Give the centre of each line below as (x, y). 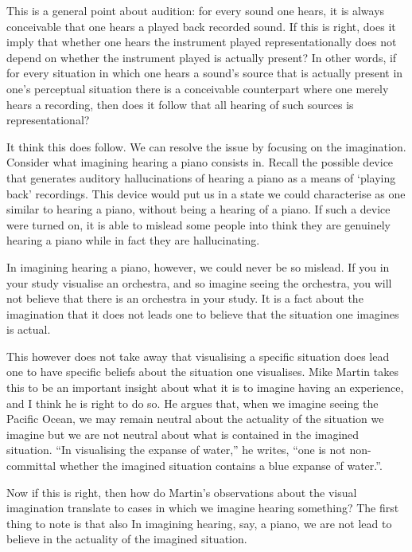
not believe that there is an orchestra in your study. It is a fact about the (185, 298)
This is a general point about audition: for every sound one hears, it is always (196, 10)
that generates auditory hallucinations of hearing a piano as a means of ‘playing (201, 177)
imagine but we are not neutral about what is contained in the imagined (183, 434)
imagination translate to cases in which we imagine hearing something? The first (203, 508)
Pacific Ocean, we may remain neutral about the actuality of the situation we (195, 419)
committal (31, 466)
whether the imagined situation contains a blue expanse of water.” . (221, 466)
